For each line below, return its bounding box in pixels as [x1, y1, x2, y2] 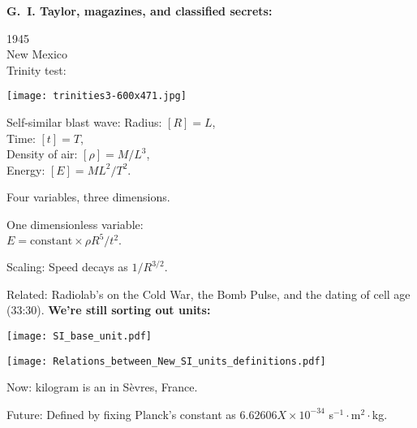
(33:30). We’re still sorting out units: [6, 301, 211, 318]
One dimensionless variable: [6, 216, 144, 232]
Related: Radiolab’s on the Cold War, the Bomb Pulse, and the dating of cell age [6, 285, 411, 302]
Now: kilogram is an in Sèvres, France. [6, 378, 198, 396]
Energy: [6, 161, 45, 178]
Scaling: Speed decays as [6, 258, 128, 275]
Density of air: [6, 145, 78, 162]
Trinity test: [6, 61, 67, 78]
